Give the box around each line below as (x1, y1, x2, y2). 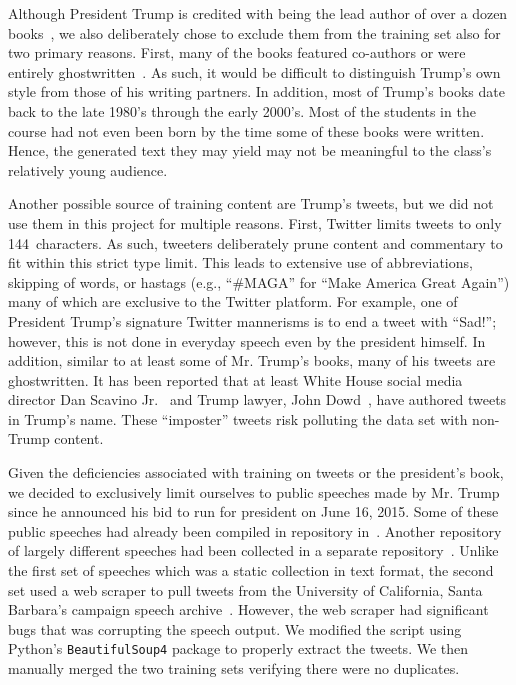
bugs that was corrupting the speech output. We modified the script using (8, 618, 462, 639)
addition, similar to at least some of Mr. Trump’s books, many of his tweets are (8, 350, 496, 371)
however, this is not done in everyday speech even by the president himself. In (8, 330, 486, 351)
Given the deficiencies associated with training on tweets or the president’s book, (8, 462, 504, 483)
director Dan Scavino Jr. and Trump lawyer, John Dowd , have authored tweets (8, 389, 507, 410)
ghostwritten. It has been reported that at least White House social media (8, 369, 463, 390)
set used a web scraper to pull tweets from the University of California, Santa (8, 579, 483, 600)
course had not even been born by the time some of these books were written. (8, 120, 485, 141)
